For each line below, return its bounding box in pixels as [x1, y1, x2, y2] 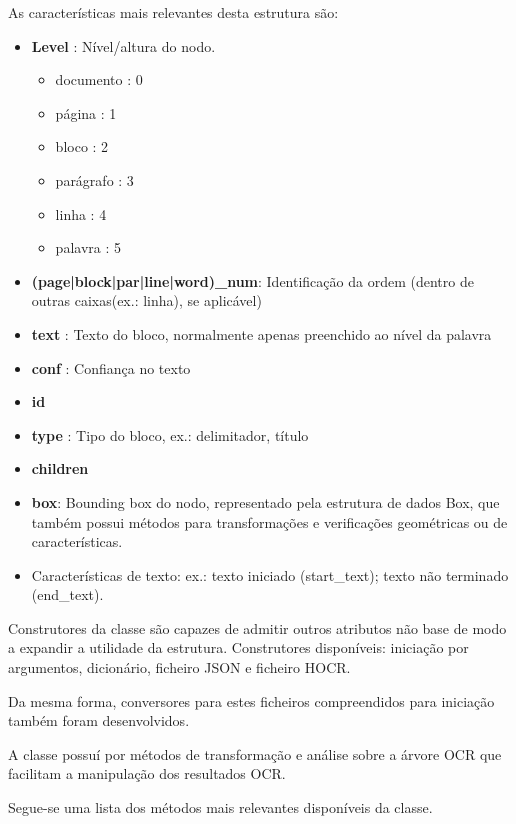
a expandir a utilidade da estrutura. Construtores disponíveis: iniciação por [8, 637, 469, 658]
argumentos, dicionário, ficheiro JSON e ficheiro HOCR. [8, 657, 351, 678]
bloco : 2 [55, 136, 109, 157]
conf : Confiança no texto [31, 357, 191, 378]
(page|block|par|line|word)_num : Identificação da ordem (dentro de [31, 270, 474, 291]
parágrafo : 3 [55, 169, 134, 190]
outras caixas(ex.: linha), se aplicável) [31, 290, 262, 311]
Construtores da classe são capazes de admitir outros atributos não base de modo [8, 617, 507, 638]
